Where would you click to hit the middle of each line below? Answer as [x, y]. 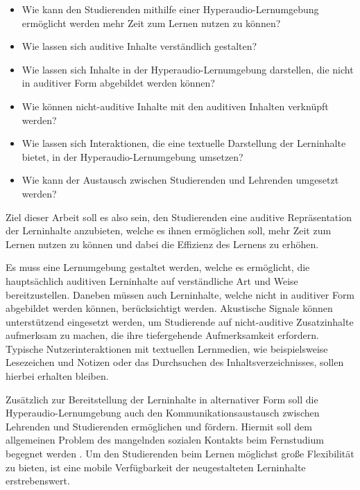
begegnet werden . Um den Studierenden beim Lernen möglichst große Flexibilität [180, 454]
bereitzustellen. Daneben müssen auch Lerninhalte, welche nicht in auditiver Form [180, 294]
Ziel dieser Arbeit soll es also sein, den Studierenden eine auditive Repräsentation [179, 217]
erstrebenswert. [38, 481]
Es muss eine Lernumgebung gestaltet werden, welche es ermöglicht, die [158, 267]
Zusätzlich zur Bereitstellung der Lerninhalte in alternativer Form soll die [162, 399]
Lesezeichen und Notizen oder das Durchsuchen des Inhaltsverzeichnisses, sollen [175, 362]
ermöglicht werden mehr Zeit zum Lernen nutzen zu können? [151, 23]
